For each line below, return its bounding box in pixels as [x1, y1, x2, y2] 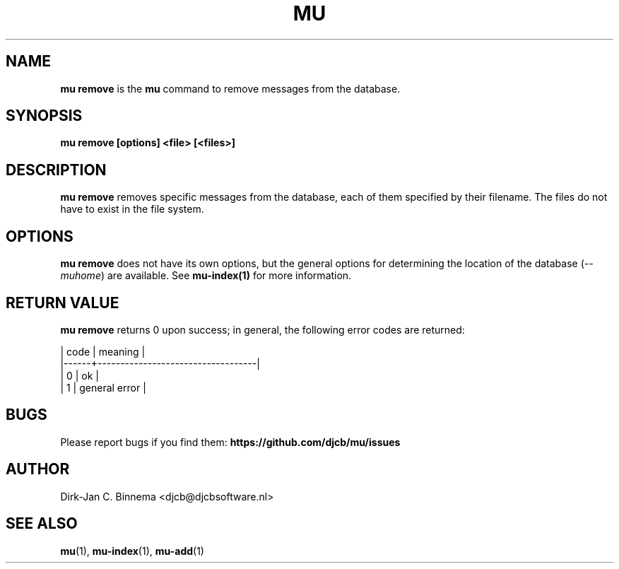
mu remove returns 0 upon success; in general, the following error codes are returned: [60, 323, 465, 336]
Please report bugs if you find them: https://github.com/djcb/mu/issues [60, 435, 401, 448]
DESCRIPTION [6, 160, 107, 179]
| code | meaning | [60, 345, 146, 358]
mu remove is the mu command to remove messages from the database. [60, 82, 401, 95]
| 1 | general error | [60, 381, 146, 394]
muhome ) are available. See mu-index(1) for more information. [60, 269, 352, 282]
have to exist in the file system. [60, 203, 204, 216]
